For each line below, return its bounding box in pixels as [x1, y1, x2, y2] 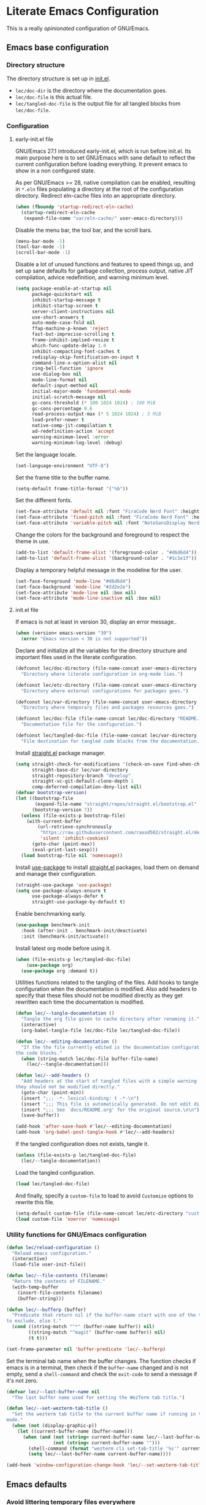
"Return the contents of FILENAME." [12, 1279, 105, 1285]
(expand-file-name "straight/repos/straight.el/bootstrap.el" [34, 801, 197, 807]
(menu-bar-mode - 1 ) [15, 238, 66, 244]
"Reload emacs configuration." [12, 1250, 92, 1256]
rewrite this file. [15, 1198, 55, 1205]
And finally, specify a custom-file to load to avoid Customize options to [15, 1192, 194, 1199]
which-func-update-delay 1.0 [31, 342, 107, 349]
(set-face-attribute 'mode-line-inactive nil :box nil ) [15, 595, 161, 602]
